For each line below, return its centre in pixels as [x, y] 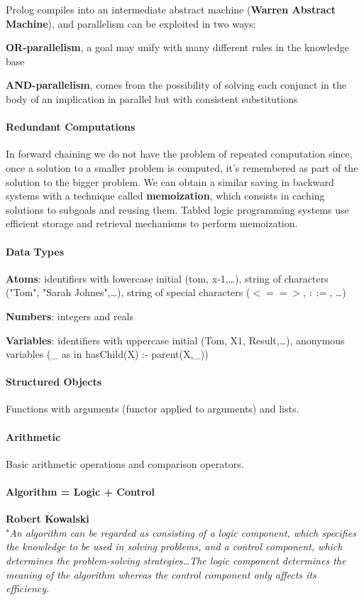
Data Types [35, 251]
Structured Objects [54, 382]
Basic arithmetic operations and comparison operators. [125, 463]
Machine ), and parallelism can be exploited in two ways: [131, 23]
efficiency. [28, 588]
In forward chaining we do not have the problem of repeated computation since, [179, 154]
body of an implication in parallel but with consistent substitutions [152, 98]
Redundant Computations [71, 127]
